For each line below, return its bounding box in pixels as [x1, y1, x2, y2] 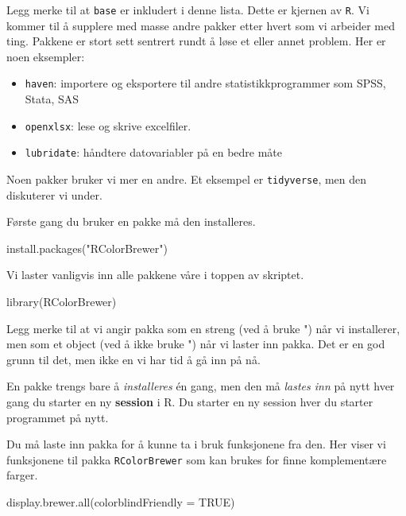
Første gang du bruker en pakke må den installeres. [6, 213, 256, 230]
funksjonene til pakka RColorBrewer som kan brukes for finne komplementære [6, 451, 387, 468]
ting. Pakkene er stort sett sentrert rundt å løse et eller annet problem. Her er [6, 33, 386, 49]
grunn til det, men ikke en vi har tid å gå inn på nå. [6, 351, 261, 367]
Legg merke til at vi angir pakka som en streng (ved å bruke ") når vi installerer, [6, 320, 400, 336]
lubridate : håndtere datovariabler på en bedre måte [25, 144, 283, 161]
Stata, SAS [25, 91, 79, 107]
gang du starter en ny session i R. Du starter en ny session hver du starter [6, 394, 373, 409]
